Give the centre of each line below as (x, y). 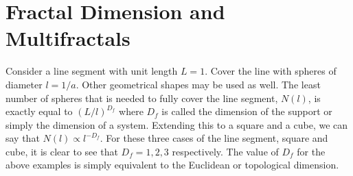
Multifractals (68, 38)
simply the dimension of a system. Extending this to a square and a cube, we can (177, 124)
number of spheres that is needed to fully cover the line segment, (142, 98)
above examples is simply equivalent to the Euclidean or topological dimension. (172, 165)
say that (23, 138)
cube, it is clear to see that (62, 151)
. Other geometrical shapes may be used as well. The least (198, 84)
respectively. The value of (225, 151)
